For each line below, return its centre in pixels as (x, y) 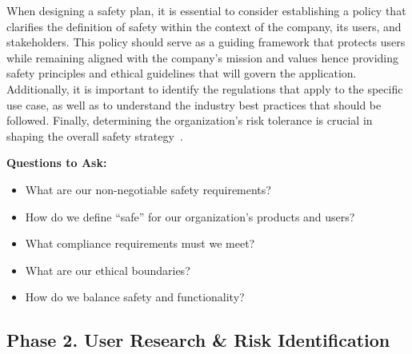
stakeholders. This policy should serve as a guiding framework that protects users (206, 42)
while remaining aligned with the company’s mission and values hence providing (203, 57)
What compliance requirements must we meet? (140, 243)
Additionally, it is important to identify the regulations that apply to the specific (205, 88)
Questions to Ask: (57, 163)
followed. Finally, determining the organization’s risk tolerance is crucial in (190, 120)
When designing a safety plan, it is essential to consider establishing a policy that (206, 10)
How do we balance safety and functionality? (135, 297)
